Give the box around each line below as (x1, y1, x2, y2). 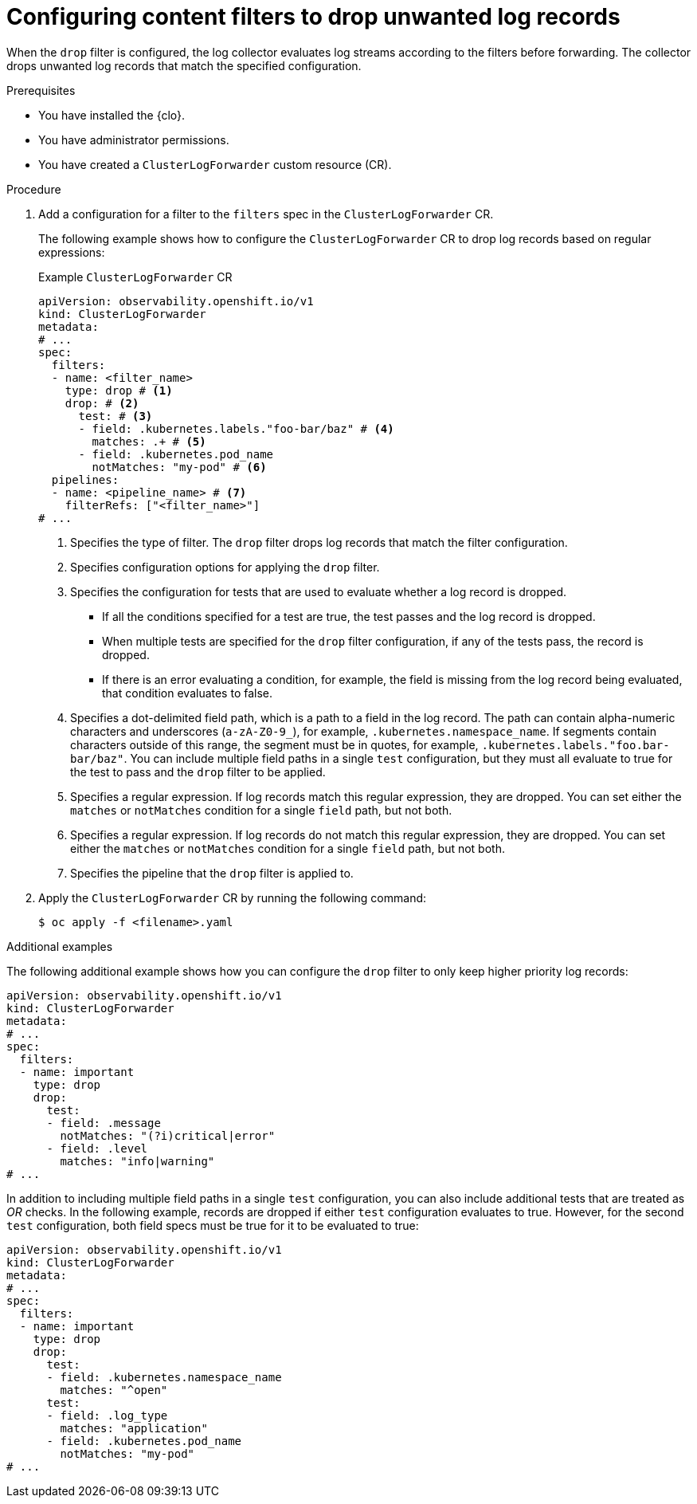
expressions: (38, 245, 105, 259)
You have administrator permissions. (38, 132, 229, 147)
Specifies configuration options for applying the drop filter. (70, 560, 380, 574)
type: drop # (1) (65, 383, 173, 397)
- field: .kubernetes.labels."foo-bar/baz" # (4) (78, 422, 394, 435)
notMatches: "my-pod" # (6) (92, 460, 267, 473)
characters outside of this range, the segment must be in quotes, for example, (70, 737, 479, 752)
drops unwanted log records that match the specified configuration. (6, 58, 362, 73)
